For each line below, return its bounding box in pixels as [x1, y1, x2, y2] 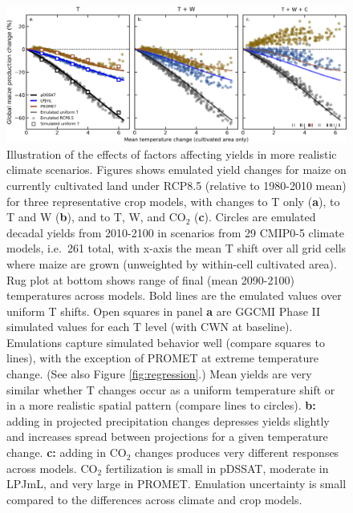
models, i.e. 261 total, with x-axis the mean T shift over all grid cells [6, 240, 347, 256]
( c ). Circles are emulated [193, 208, 316, 225]
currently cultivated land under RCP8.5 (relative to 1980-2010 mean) [6, 176, 347, 193]
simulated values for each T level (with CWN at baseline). [6, 318, 293, 335]
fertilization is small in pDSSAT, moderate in [105, 459, 329, 476]
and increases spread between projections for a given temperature [6, 428, 328, 445]
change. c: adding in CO [6, 444, 127, 461]
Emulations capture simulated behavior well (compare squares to [6, 333, 325, 350]
